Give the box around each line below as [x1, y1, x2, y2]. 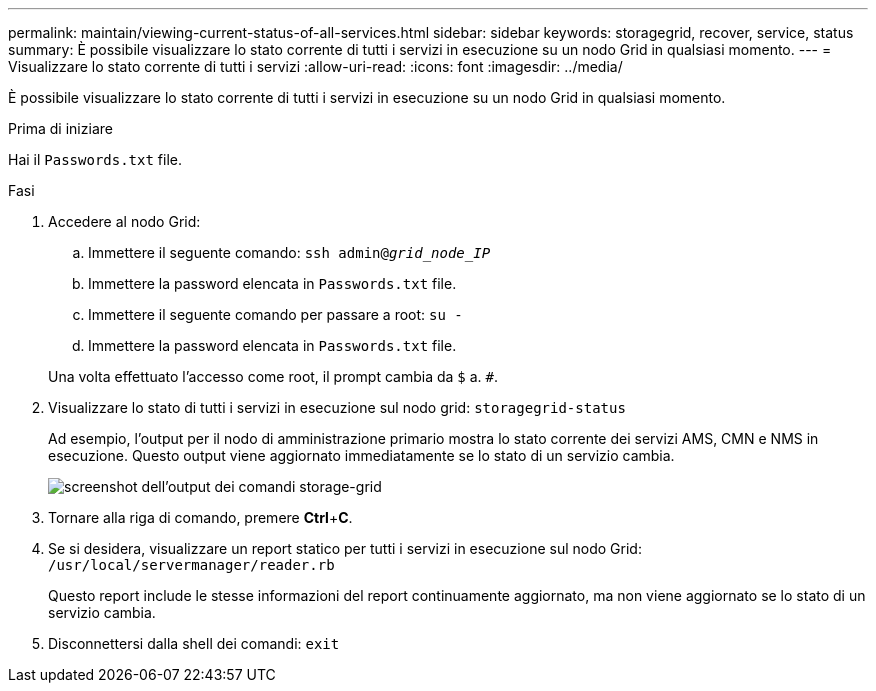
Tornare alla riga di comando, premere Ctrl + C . [48, 509, 353, 526]
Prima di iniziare [8, 120, 113, 137]
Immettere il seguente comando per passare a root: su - [88, 306, 463, 323]
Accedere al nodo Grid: [48, 213, 201, 230]
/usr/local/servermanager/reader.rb [48, 557, 335, 573]
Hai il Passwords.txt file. [8, 151, 182, 168]
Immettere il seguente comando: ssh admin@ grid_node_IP [88, 244, 491, 261]
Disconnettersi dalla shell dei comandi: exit [48, 635, 340, 652]
